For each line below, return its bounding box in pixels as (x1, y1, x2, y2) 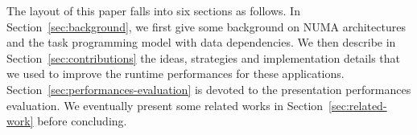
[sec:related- (328, 96, 387, 113)
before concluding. (37, 112, 127, 129)
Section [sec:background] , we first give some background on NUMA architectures (6, 18, 406, 35)
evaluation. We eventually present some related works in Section (6, 96, 324, 113)
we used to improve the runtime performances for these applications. (6, 65, 345, 82)
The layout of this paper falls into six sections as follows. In (6, 2, 300, 18)
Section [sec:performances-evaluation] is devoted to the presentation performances (6, 80, 411, 97)
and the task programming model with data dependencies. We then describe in (6, 34, 396, 51)
